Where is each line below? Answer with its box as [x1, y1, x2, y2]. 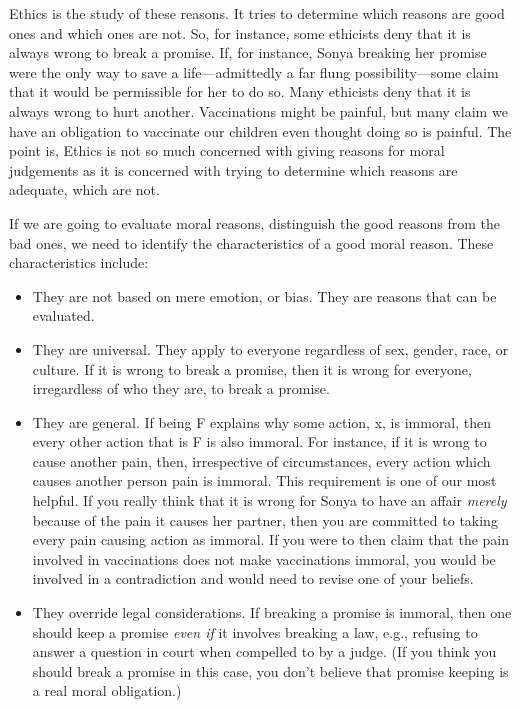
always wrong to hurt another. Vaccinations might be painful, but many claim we [9, 100, 508, 121]
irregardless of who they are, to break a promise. [32, 378, 330, 399]
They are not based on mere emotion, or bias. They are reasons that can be [32, 285, 497, 306]
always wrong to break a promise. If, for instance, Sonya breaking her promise [9, 42, 487, 63]
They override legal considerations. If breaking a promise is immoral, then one [32, 602, 512, 623]
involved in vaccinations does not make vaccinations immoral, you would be [32, 548, 496, 569]
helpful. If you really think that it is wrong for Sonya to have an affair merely [32, 490, 507, 511]
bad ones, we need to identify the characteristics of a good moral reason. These [9, 232, 494, 253]
